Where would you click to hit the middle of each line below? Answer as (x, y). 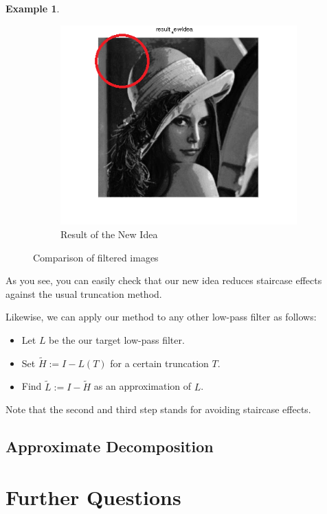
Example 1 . (33, 8)
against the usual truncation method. (84, 293)
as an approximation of (143, 386)
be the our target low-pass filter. (117, 339)
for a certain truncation (159, 363)
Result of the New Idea (109, 234)
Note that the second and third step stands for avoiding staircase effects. (158, 409)
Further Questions (93, 497)
